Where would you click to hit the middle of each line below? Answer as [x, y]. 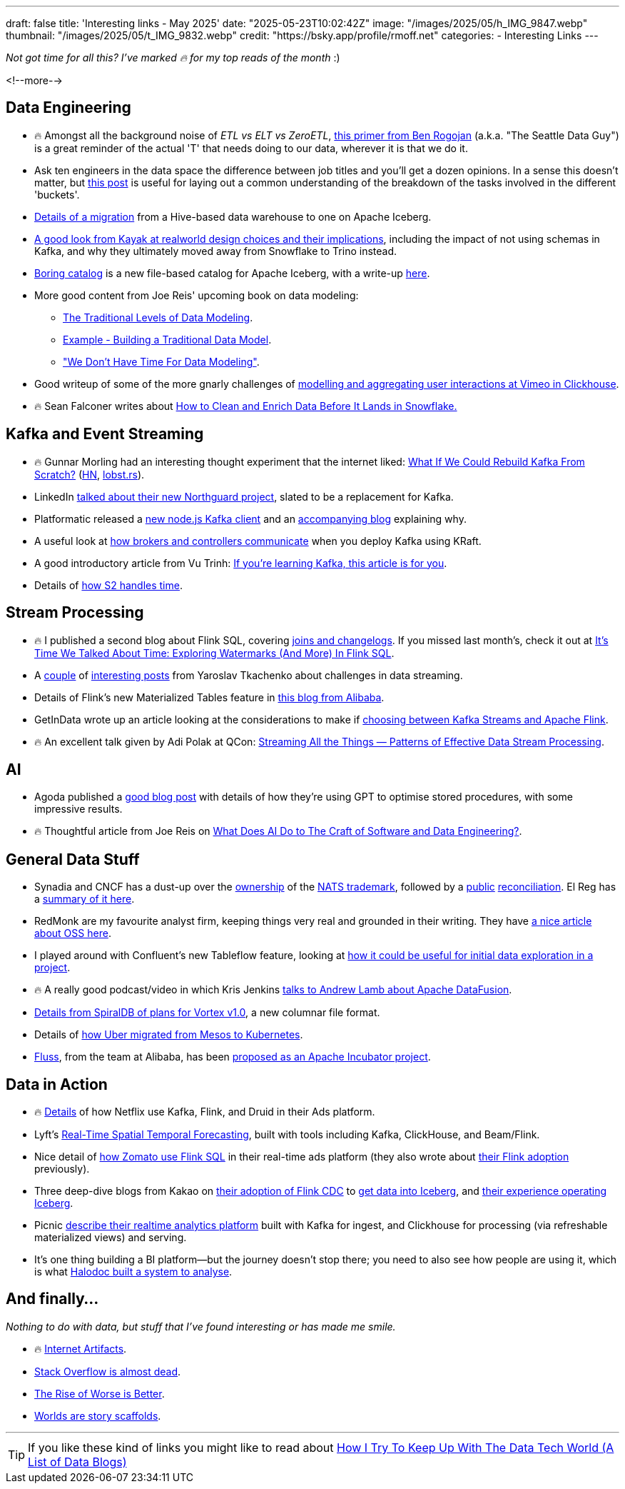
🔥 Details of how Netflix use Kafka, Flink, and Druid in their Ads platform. [205, 1112]
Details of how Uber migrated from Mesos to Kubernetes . [169, 1035]
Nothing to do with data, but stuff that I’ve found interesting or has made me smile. [201, 1326]
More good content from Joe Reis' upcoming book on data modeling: [197, 295]
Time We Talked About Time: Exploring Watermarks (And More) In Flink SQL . [214, 653]
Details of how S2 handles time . [108, 585]
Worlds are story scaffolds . [98, 1415]
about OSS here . [73, 933]
